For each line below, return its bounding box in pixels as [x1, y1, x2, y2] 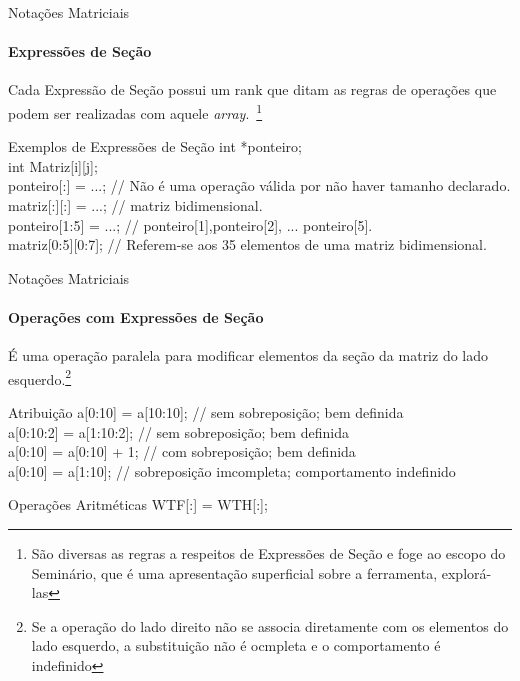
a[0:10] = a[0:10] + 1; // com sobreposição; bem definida [8, 441, 356, 462]
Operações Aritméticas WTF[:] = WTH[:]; [8, 494, 268, 515]
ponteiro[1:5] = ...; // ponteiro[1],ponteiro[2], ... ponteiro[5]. [8, 214, 373, 235]
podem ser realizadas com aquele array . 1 [8, 99, 263, 123]
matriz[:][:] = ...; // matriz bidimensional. [8, 195, 263, 216]
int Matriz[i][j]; [8, 155, 98, 176]
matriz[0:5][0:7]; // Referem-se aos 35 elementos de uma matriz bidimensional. [8, 234, 487, 255]
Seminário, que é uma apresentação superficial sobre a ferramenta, [31, 562, 438, 583]
